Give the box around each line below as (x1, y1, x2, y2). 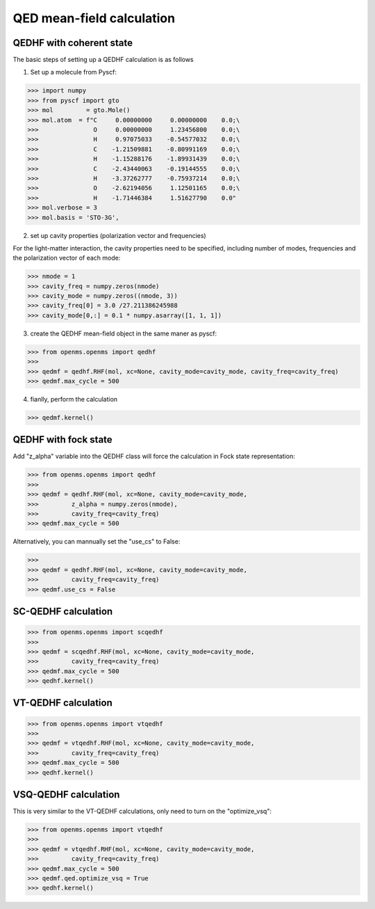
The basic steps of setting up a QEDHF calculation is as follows (12, 56, 194, 64)
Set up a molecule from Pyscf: (30, 68, 117, 77)
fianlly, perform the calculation (30, 395, 118, 403)
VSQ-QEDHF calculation (12, 789, 120, 800)
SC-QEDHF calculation (12, 606, 113, 617)
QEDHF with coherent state (12, 37, 133, 49)
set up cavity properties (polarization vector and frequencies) (30, 231, 206, 239)
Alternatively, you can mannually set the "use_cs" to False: (12, 537, 181, 546)
